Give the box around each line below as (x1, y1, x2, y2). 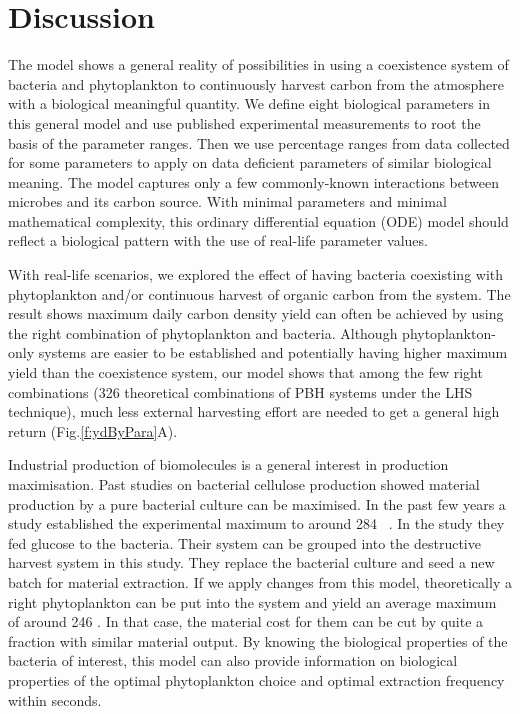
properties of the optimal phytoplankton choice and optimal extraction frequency (8, 669, 505, 690)
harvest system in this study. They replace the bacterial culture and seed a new (8, 552, 495, 573)
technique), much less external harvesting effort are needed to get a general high (8, 401, 500, 422)
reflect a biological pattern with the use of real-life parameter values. (8, 230, 428, 251)
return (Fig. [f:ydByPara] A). (8, 420, 178, 441)
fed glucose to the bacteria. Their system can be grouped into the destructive (8, 532, 481, 553)
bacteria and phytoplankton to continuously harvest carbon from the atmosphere (8, 73, 504, 94)
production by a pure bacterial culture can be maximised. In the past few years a (8, 493, 506, 514)
